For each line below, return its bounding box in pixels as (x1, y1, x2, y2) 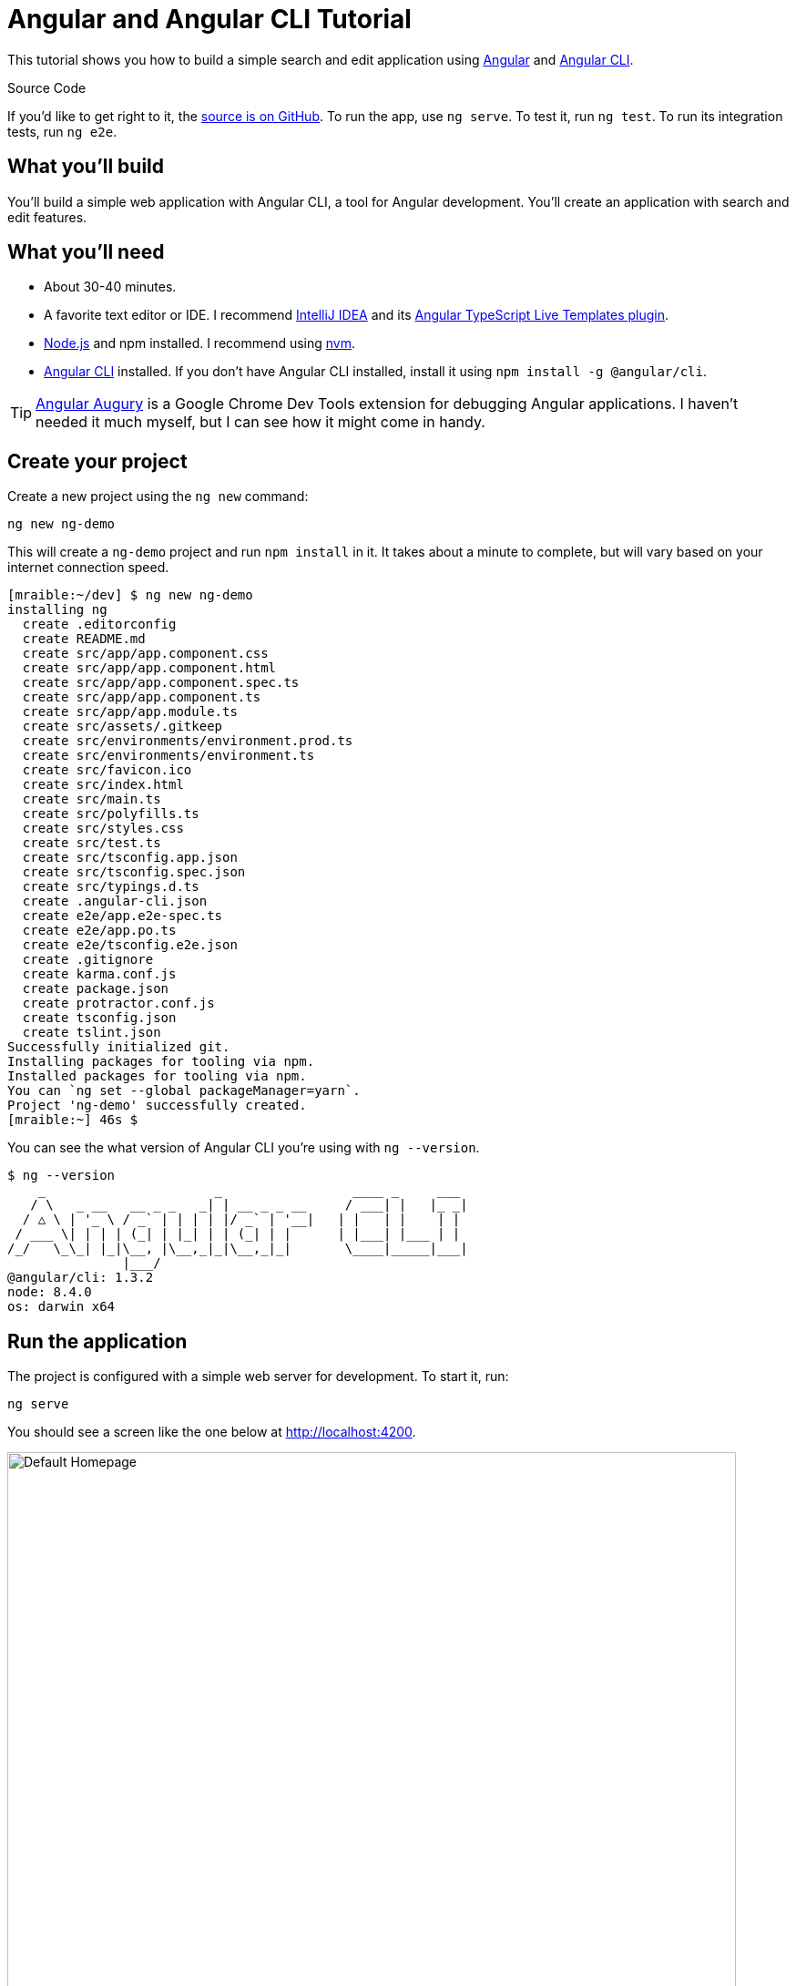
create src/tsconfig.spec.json (22, 865, 246, 880)
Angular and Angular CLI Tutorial (7, 4, 412, 35)
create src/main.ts (22, 792, 161, 807)
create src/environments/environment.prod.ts (22, 733, 353, 749)
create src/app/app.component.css (22, 646, 269, 661)
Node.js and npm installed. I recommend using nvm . (44, 335, 356, 352)
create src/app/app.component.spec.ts (22, 675, 300, 691)
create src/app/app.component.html (22, 660, 277, 676)
